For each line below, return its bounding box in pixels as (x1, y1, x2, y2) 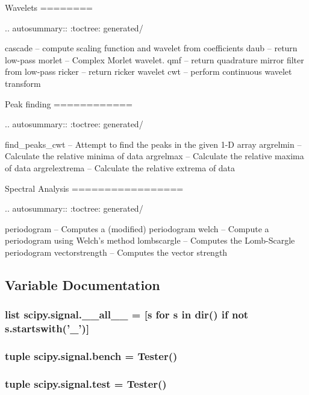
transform (5, 77, 41, 89)
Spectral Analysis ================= (5, 182, 184, 194)
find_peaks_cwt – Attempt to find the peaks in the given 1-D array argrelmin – (5, 137, 302, 150)
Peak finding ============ (5, 97, 133, 110)
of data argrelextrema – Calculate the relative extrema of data (5, 161, 236, 174)
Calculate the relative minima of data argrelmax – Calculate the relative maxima (5, 150, 304, 162)
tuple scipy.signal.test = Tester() (5, 376, 167, 391)
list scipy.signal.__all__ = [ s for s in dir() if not (5, 307, 249, 322)
